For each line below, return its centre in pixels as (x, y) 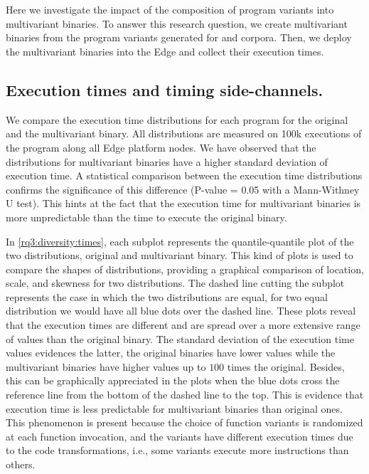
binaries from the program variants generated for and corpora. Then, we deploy (179, 37)
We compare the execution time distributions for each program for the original (177, 119)
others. (21, 464)
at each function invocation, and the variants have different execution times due (180, 436)
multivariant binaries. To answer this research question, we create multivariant (177, 23)
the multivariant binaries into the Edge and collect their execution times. (165, 51)
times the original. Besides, (286, 366)
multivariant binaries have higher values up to (106, 366)
